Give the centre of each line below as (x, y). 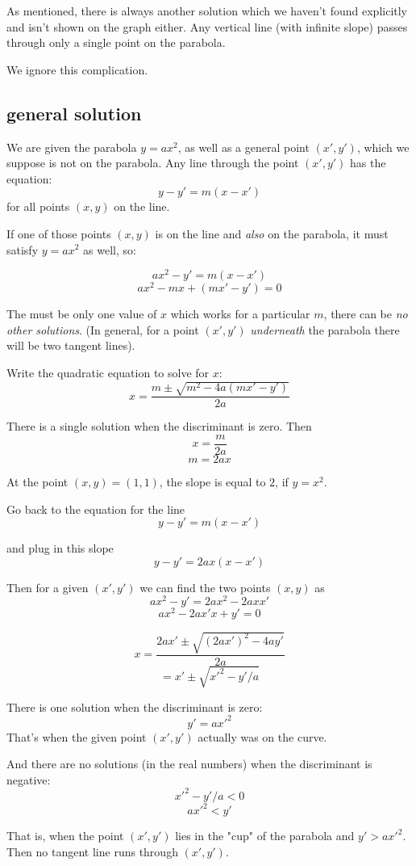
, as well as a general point (243, 147)
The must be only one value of (82, 314)
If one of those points (59, 233)
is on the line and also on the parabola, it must (272, 233)
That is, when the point (65, 836)
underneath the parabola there (325, 329)
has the (368, 163)
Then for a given (48, 587)
